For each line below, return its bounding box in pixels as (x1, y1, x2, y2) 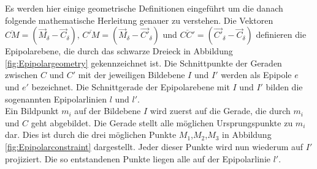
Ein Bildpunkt (5, 104, 59, 117)
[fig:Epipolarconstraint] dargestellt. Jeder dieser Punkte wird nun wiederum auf (5, 140, 304, 153)
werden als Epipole (221, 68, 292, 81)
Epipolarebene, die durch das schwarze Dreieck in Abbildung (5, 45, 233, 57)
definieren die (256, 28, 307, 41)
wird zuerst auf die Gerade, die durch (150, 104, 291, 117)
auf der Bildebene (74, 104, 141, 117)
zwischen (5, 68, 38, 81)
